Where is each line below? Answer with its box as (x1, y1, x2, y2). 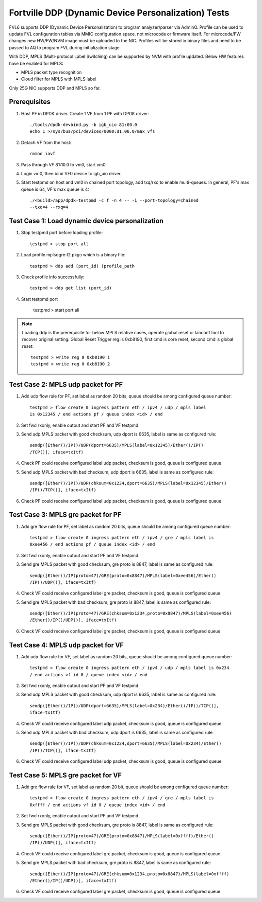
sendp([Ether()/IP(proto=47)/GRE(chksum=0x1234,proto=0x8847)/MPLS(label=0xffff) (30, 871, 229, 877)
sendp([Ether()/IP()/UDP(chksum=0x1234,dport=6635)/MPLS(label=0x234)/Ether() (30, 741, 222, 746)
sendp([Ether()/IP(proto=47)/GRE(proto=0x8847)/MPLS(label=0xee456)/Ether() (30, 573, 217, 578)
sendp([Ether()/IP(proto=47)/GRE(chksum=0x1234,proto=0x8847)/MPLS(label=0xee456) (30, 611, 232, 616)
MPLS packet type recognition (21, 69, 82, 75)
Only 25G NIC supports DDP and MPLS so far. (9, 85, 101, 91)
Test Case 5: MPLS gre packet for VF (9, 771, 122, 779)
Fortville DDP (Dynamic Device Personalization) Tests (9, 7, 230, 18)
